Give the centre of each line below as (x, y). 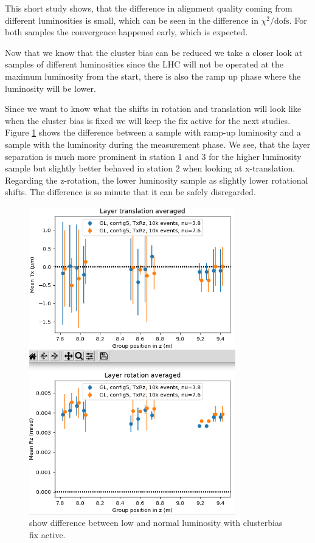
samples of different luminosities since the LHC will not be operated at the (144, 64)
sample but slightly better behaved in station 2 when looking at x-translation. (150, 168)
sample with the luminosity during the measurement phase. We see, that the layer (158, 144)
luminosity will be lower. (50, 88)
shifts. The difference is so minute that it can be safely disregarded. (130, 192)
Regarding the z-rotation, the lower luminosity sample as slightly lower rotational (157, 180)
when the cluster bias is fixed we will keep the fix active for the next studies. (148, 120)
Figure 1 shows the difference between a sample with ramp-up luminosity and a (153, 132)
